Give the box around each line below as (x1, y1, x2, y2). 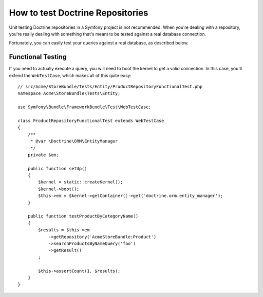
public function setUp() (27, 166, 87, 171)
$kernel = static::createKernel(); (38, 179, 123, 185)
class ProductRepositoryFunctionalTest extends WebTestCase (18, 118, 164, 123)
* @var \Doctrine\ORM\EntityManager (30, 139, 118, 144)
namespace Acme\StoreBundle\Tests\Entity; (18, 91, 121, 96)
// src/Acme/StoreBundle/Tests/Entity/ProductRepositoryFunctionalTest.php (18, 84, 203, 90)
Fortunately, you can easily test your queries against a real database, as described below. (9, 40, 189, 46)
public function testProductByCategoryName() (27, 214, 139, 219)
